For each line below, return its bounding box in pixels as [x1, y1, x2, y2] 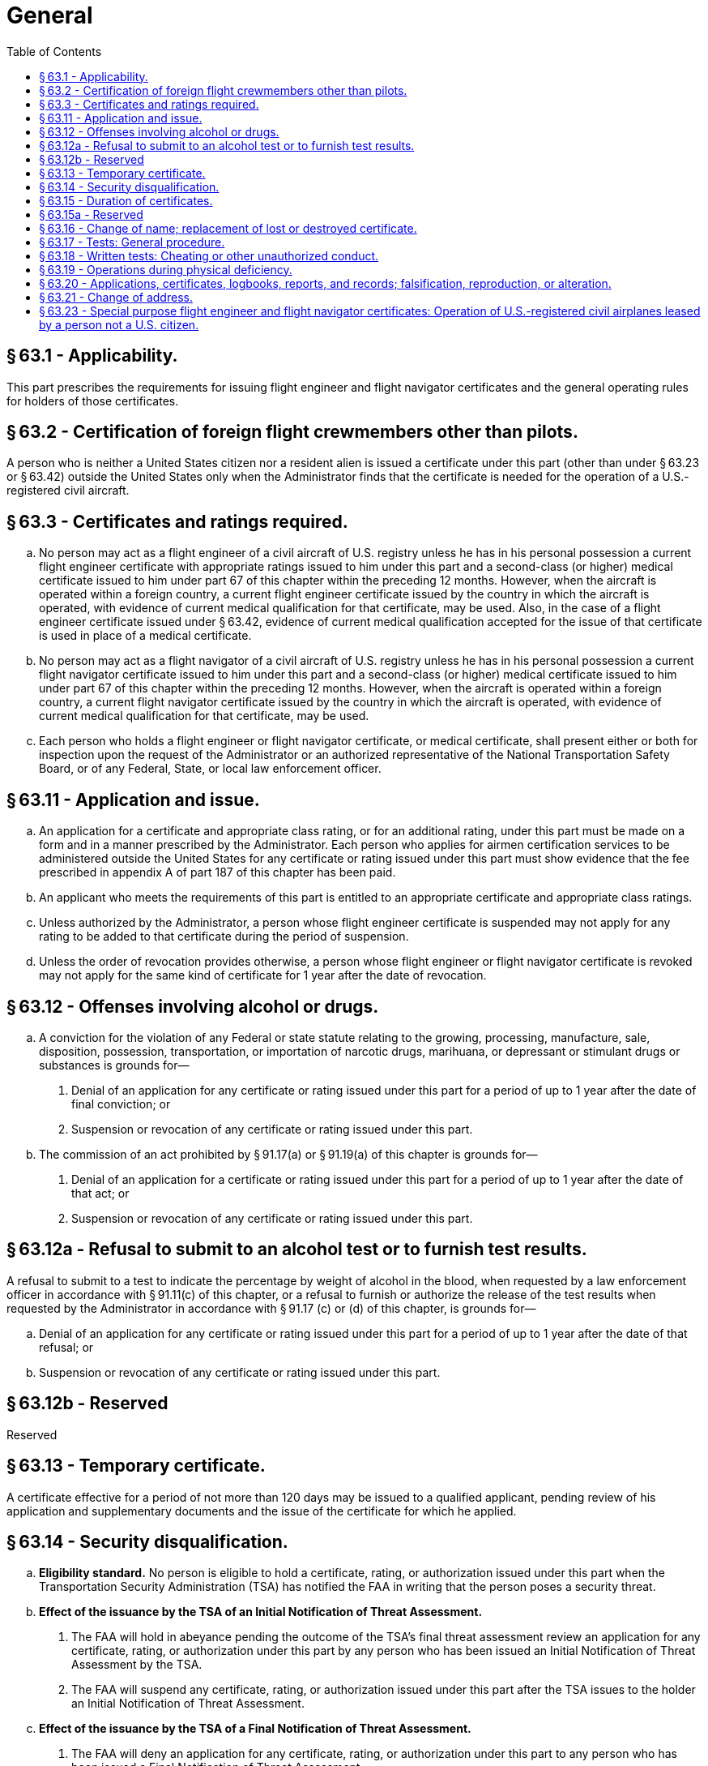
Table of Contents [6, 44, 102, 58]
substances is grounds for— [39, 1057, 190, 1072]
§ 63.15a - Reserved [39, 207, 143, 221]
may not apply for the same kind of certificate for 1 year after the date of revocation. [39, 968, 487, 983]
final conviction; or [71, 1096, 171, 1111]
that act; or [71, 1185, 130, 1200]
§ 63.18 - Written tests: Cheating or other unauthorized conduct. [39, 248, 379, 263]
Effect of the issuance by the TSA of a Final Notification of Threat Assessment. [39, 1721, 471, 1736]
